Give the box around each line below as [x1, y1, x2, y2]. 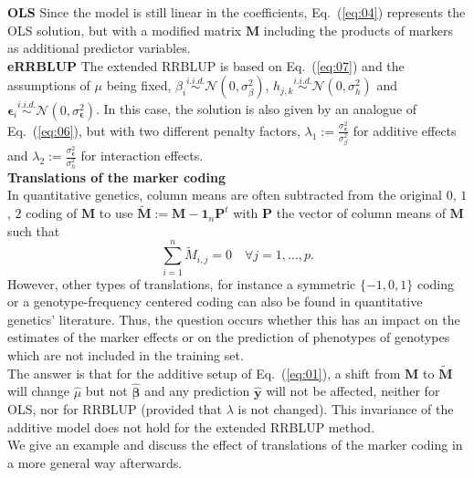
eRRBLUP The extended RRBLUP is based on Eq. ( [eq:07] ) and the [7, 56, 405, 75]
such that [7, 221, 60, 240]
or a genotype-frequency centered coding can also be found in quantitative [7, 292, 423, 311]
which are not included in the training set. [7, 345, 244, 364]
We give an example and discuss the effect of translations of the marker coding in [7, 435, 463, 454]
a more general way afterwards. [7, 452, 183, 472]
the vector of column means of [276, 203, 446, 223]
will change [7, 381, 70, 400]
